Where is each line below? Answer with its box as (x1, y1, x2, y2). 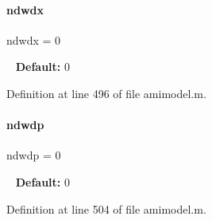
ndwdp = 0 (6, 147, 61, 163)
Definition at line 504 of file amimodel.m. (6, 200, 206, 217)
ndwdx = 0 (6, 31, 61, 48)
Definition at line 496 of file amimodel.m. (6, 84, 206, 101)
